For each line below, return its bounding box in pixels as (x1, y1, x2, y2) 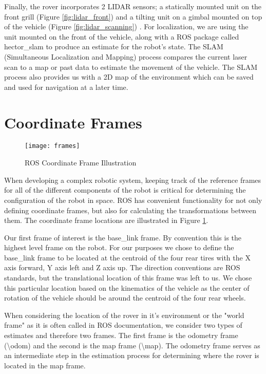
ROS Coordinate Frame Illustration (25, 157, 137, 168)
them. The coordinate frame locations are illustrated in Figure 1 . (4, 215, 208, 226)
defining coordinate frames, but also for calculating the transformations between (4, 204, 256, 215)
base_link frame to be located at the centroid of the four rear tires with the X (4, 252, 251, 263)
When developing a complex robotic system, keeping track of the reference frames (4, 174, 261, 185)
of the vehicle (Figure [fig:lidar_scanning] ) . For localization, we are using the (4, 21, 249, 32)
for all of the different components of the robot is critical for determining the (4, 184, 246, 195)
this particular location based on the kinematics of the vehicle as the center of (4, 282, 250, 293)
